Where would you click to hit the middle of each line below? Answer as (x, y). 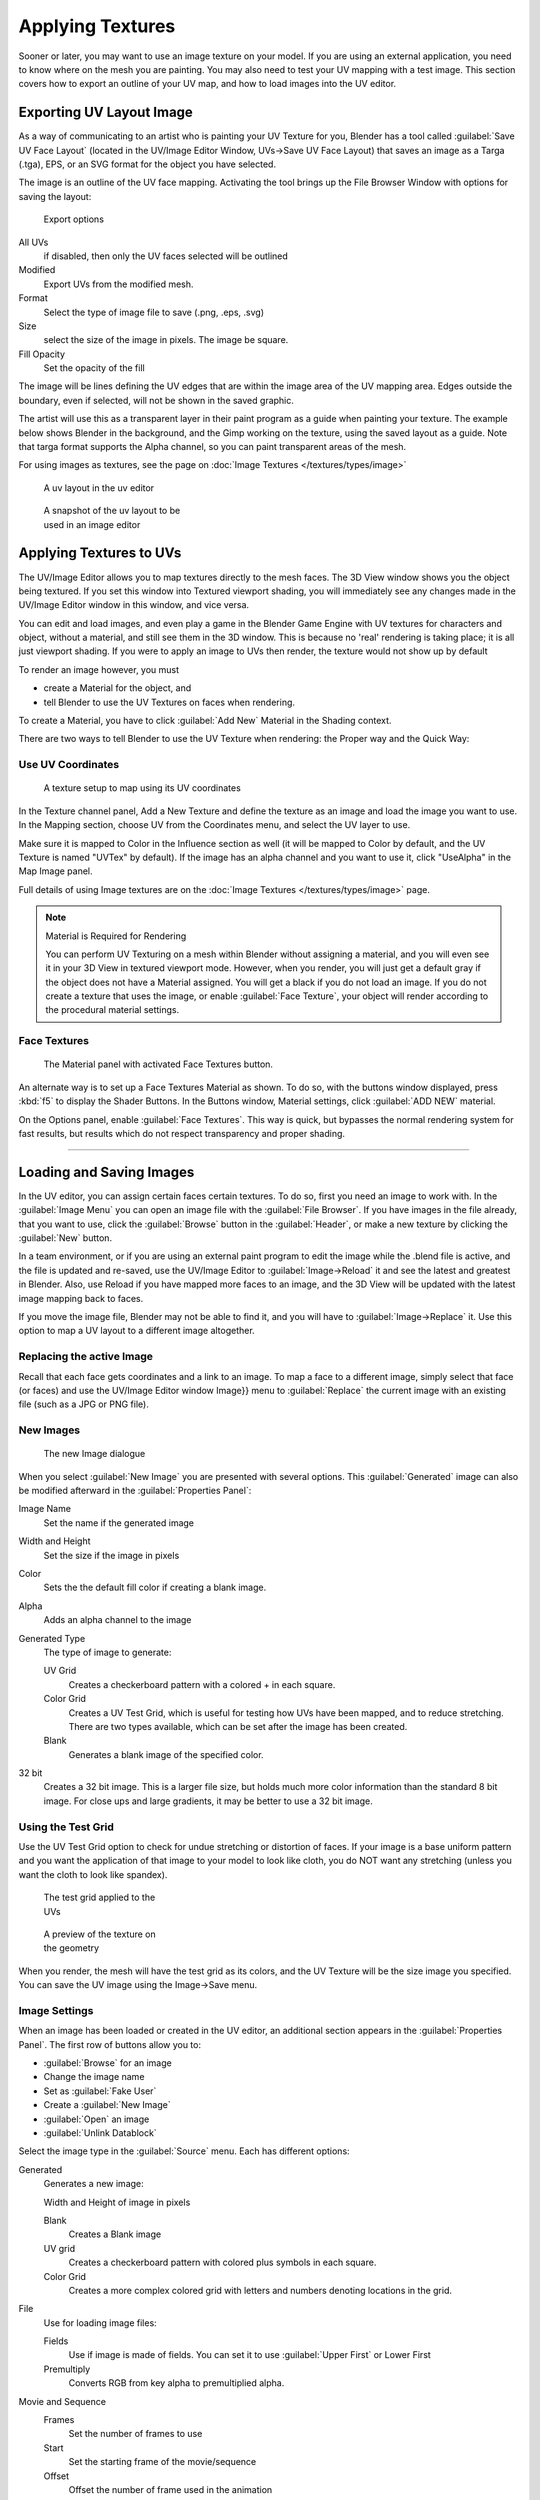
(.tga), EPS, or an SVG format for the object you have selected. (147, 164)
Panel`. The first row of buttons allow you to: (110, 2044)
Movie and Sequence (62, 2401)
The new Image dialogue (94, 1454)
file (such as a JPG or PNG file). (83, 1404)
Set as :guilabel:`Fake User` (100, 2091)
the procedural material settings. (112, 1010)
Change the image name (94, 2077)
